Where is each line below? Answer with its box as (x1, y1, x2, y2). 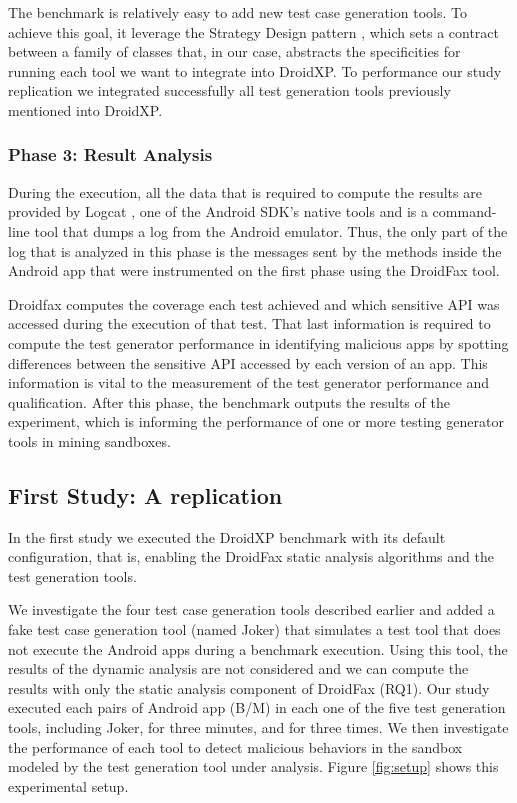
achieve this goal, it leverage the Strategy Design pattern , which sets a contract (8, 21, 500, 42)
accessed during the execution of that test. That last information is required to (8, 313, 491, 334)
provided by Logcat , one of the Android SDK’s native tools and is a (8, 201, 428, 222)
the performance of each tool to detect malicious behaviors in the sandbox (8, 736, 463, 757)
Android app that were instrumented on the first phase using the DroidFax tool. (8, 260, 500, 281)
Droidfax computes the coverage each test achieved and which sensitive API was (8, 293, 500, 314)
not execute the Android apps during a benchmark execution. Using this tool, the (8, 638, 508, 659)
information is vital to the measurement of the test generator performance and (8, 372, 490, 393)
